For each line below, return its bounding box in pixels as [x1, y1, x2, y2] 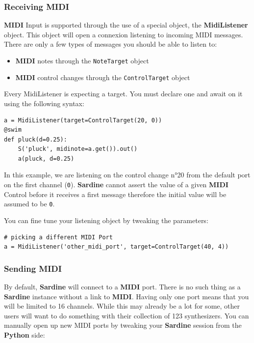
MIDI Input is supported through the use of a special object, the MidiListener [4, 20, 248, 30]
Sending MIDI [4, 262, 62, 274]
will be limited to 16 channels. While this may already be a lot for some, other [4, 301, 240, 311]
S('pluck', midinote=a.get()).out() [18, 145, 138, 153]
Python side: [4, 329, 45, 340]
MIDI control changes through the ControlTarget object [15, 72, 190, 82]
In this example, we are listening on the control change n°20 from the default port [4, 170, 251, 180]
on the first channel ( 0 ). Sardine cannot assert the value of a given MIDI [4, 179, 229, 190]
